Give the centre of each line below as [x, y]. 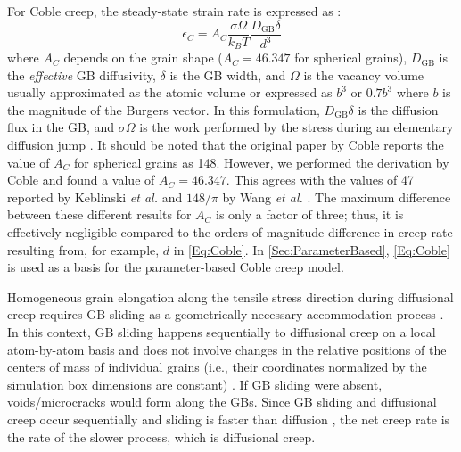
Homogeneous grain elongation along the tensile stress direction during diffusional [230, 296]
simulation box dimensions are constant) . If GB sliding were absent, [195, 384]
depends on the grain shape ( [143, 58]
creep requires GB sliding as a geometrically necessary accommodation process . [226, 314]
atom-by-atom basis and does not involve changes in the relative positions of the [227, 349]
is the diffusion [398, 109]
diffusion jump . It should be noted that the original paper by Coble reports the [226, 145]
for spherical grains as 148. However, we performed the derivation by [262, 162]
